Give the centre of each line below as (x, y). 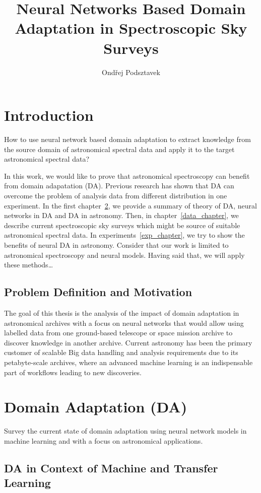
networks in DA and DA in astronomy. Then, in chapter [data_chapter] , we (121, 215)
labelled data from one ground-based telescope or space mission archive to (118, 333)
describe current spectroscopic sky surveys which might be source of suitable (122, 225)
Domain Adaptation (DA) (96, 407)
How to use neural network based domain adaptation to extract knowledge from (127, 139)
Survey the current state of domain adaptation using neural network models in (125, 431)
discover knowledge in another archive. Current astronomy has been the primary (128, 342)
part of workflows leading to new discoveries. (73, 372)
